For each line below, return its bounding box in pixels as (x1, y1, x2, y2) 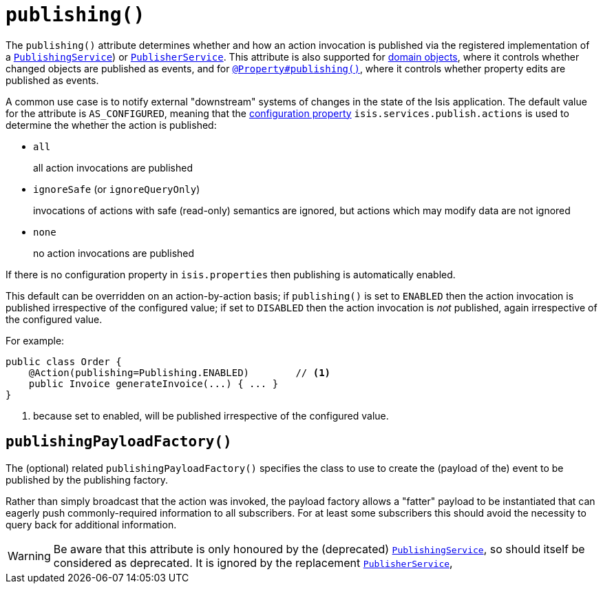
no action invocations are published (33, 247, 195, 259)
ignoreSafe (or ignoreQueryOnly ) (33, 183, 200, 195)
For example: (6, 334, 65, 347)
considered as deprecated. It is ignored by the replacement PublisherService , (53, 555, 453, 570)
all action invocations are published (33, 161, 193, 174)
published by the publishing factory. (6, 473, 169, 486)
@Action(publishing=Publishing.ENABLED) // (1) (28, 366, 331, 378)
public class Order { (6, 355, 122, 367)
